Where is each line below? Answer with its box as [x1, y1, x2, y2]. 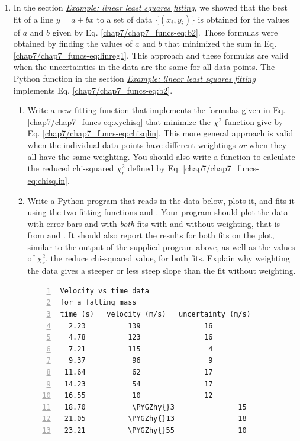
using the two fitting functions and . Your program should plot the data [27, 206, 288, 218]
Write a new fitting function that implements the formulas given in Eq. [27, 104, 286, 116]
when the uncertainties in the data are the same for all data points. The [13, 60, 275, 73]
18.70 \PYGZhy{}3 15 [64, 402, 247, 411]
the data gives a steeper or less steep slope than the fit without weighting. [27, 264, 296, 277]
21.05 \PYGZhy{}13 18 [64, 414, 247, 423]
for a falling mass [60, 298, 137, 307]
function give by [224, 115, 283, 127]
